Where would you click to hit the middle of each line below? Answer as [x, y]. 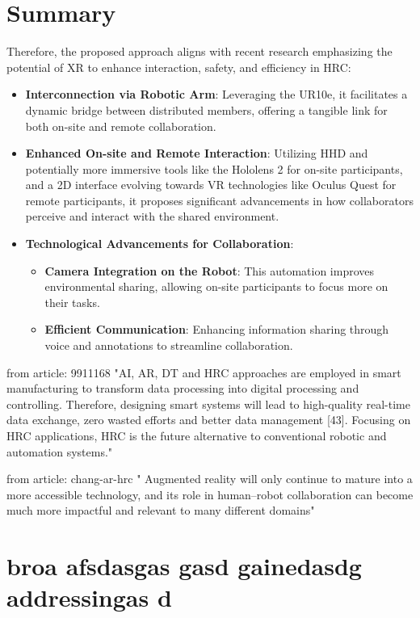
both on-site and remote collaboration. [121, 126]
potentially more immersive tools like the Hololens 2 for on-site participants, [214, 168]
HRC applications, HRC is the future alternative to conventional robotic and [197, 435]
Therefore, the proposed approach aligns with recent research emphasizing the [199, 51]
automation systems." [60, 451]
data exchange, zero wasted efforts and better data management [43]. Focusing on [209, 420]
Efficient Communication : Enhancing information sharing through [217, 329]
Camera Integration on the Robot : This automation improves [209, 270]
